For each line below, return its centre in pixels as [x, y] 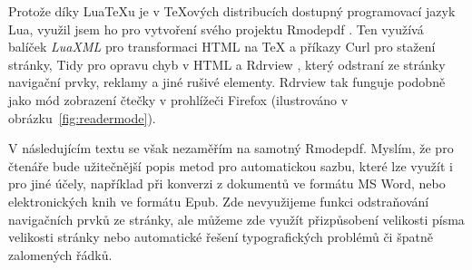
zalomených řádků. [60, 254]
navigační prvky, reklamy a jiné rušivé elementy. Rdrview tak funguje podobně [227, 82]
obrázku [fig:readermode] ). [82, 117]
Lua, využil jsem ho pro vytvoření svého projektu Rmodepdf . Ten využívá [216, 29]
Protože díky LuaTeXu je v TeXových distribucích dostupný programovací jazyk [232, 11]
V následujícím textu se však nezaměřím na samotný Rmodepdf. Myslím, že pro [231, 148]
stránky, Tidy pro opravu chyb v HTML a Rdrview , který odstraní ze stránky [227, 64]
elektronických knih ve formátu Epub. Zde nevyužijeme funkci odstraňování [219, 201]
